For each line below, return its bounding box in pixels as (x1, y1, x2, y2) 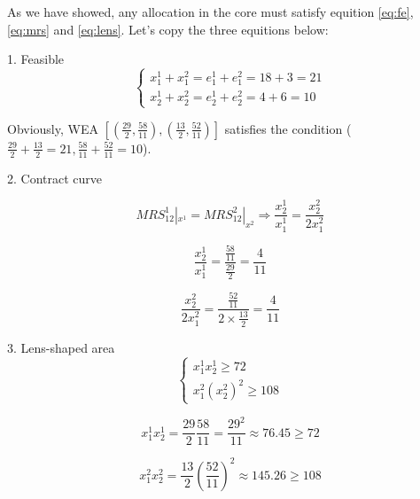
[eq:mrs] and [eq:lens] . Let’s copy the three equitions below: (7, 19, 329, 38)
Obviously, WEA (7, 119, 98, 137)
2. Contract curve (7, 168, 103, 187)
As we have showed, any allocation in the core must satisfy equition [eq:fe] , (7, 3, 414, 20)
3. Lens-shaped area (7, 338, 115, 356)
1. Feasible (7, 50, 65, 68)
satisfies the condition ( (224, 119, 352, 137)
